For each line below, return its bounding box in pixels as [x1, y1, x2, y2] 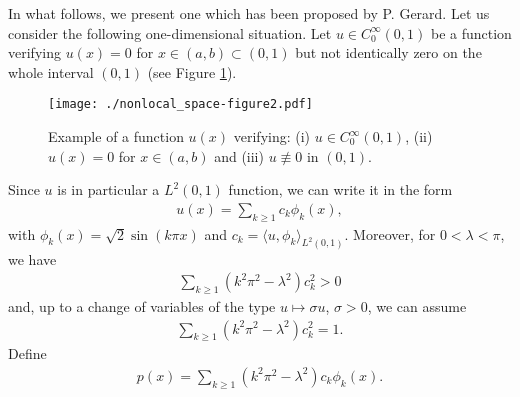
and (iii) [214, 145, 264, 166]
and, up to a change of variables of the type [8, 295, 276, 316]
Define [8, 343, 47, 364]
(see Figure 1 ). [147, 61, 237, 82]
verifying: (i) [233, 126, 311, 147]
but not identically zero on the [295, 42, 482, 63]
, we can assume [367, 295, 467, 316]
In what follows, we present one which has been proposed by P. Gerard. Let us [8, 3, 490, 23]
